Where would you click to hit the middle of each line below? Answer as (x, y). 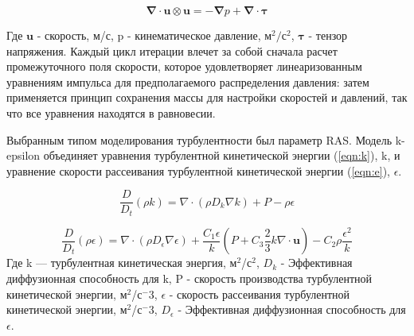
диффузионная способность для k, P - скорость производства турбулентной (189, 278)
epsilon (23, 155)
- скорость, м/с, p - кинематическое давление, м (154, 35)
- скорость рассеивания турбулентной (260, 294)
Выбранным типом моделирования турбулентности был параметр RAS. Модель (199, 139)
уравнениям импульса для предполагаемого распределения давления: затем (188, 81)
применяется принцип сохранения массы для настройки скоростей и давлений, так (207, 97)
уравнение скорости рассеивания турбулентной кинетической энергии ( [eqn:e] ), (199, 170)
